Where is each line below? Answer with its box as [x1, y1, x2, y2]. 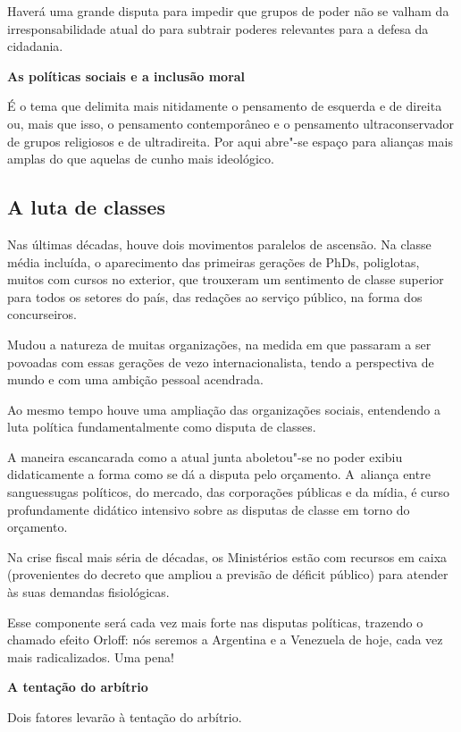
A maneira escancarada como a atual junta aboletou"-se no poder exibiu [7, 447, 403, 466]
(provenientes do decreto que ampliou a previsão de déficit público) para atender [7, 565, 448, 584]
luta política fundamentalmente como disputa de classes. [7, 417, 316, 436]
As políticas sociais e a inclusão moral [7, 66, 246, 85]
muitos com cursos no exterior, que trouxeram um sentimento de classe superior [7, 270, 444, 289]
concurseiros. [7, 305, 78, 324]
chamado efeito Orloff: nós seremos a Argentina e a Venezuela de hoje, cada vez [7, 630, 443, 649]
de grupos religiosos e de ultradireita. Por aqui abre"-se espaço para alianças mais [7, 131, 453, 150]
